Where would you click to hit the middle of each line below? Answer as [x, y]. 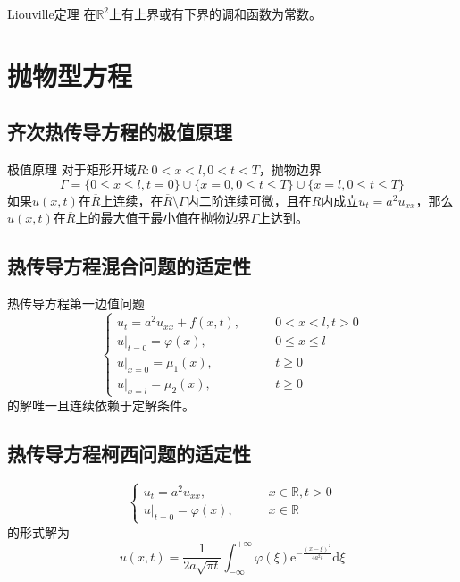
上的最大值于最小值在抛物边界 [163, 218]
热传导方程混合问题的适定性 [129, 266]
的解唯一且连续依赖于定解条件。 [101, 405]
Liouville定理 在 [52, 13]
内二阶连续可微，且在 [249, 200]
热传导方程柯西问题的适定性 [129, 453]
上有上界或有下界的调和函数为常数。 [216, 13]
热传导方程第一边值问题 [76, 304]
